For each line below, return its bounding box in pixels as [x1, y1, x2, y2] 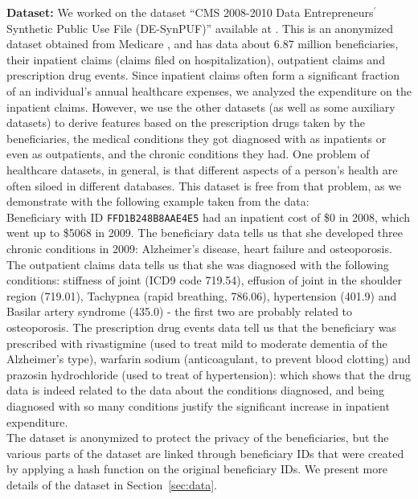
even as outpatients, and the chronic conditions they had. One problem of [6, 145, 370, 162]
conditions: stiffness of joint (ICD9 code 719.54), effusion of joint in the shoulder [6, 272, 402, 288]
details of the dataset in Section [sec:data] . [6, 476, 217, 493]
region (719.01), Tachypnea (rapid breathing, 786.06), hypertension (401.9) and [6, 287, 397, 304]
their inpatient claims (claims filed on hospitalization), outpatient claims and [6, 51, 385, 67]
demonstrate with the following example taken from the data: [6, 193, 309, 210]
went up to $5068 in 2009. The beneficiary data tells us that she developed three [6, 224, 404, 241]
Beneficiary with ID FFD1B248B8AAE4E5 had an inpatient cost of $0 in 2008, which [6, 208, 411, 225]
